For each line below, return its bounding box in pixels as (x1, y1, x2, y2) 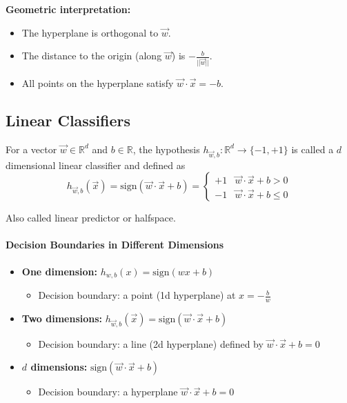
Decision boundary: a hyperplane (38, 384, 178, 399)
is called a (291, 141, 334, 156)
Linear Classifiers (6, 110, 131, 131)
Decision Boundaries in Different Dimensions (6, 237, 224, 252)
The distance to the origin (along (21, 48, 162, 63)
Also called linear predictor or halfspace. (6, 210, 176, 225)
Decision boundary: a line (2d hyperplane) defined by (38, 336, 264, 351)
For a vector (6, 141, 57, 156)
